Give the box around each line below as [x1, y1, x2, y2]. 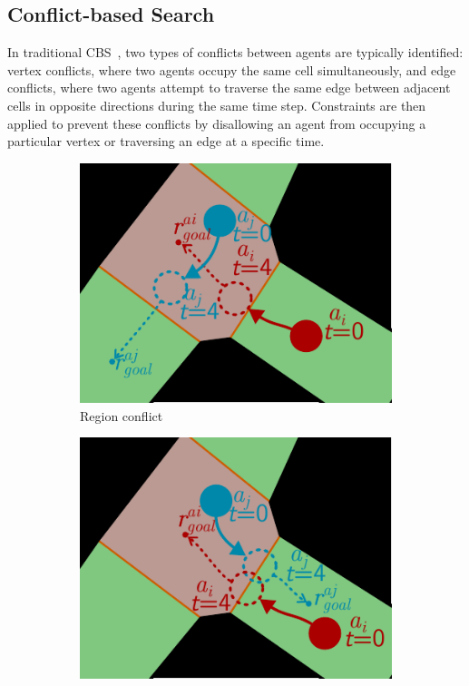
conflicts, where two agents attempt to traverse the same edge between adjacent [7, 78, 451, 97]
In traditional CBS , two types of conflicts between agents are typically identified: [7, 43, 464, 62]
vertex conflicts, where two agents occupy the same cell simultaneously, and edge [7, 60, 456, 79]
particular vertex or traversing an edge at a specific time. [7, 132, 325, 151]
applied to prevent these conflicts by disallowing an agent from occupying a [7, 113, 426, 132]
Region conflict [80, 406, 163, 425]
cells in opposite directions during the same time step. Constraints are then [7, 95, 426, 114]
